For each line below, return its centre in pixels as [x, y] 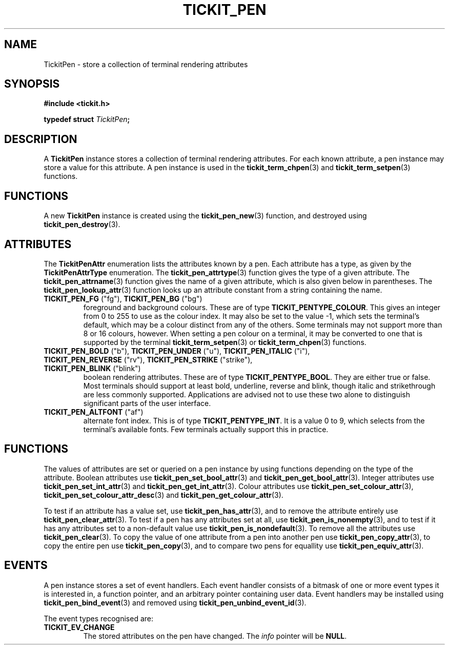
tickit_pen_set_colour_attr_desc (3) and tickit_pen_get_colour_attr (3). [164, 495]
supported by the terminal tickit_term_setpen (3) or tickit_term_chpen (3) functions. [225, 342]
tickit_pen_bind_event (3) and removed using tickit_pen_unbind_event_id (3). [175, 602]
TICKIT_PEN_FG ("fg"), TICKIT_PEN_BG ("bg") [123, 298]
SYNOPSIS [32, 84]
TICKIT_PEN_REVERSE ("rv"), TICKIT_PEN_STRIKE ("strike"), [148, 359]
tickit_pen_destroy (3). [82, 225]
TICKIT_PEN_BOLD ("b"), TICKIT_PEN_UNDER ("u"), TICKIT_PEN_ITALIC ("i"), [177, 351]
